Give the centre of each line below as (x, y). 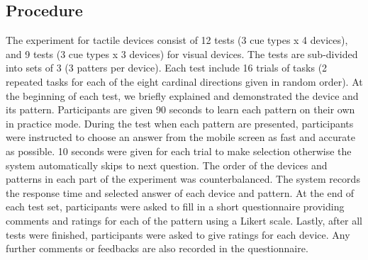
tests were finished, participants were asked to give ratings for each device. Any (178, 234)
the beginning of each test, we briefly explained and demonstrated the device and (182, 95)
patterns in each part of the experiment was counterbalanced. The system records (183, 179)
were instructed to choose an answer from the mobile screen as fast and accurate (180, 137)
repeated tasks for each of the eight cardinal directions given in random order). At (184, 81)
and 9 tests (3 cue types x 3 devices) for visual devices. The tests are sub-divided (182, 53)
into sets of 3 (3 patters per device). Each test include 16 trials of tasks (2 (167, 68)
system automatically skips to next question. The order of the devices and (167, 165)
